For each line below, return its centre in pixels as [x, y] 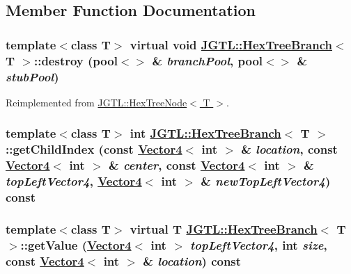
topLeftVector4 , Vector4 [74, 181]
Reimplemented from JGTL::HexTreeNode [96, 102]
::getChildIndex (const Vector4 [94, 149]
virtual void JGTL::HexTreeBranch [231, 44]
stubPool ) [32, 76]
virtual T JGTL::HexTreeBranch [224, 228]
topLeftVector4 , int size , [259, 244]
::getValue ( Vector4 [76, 244]
